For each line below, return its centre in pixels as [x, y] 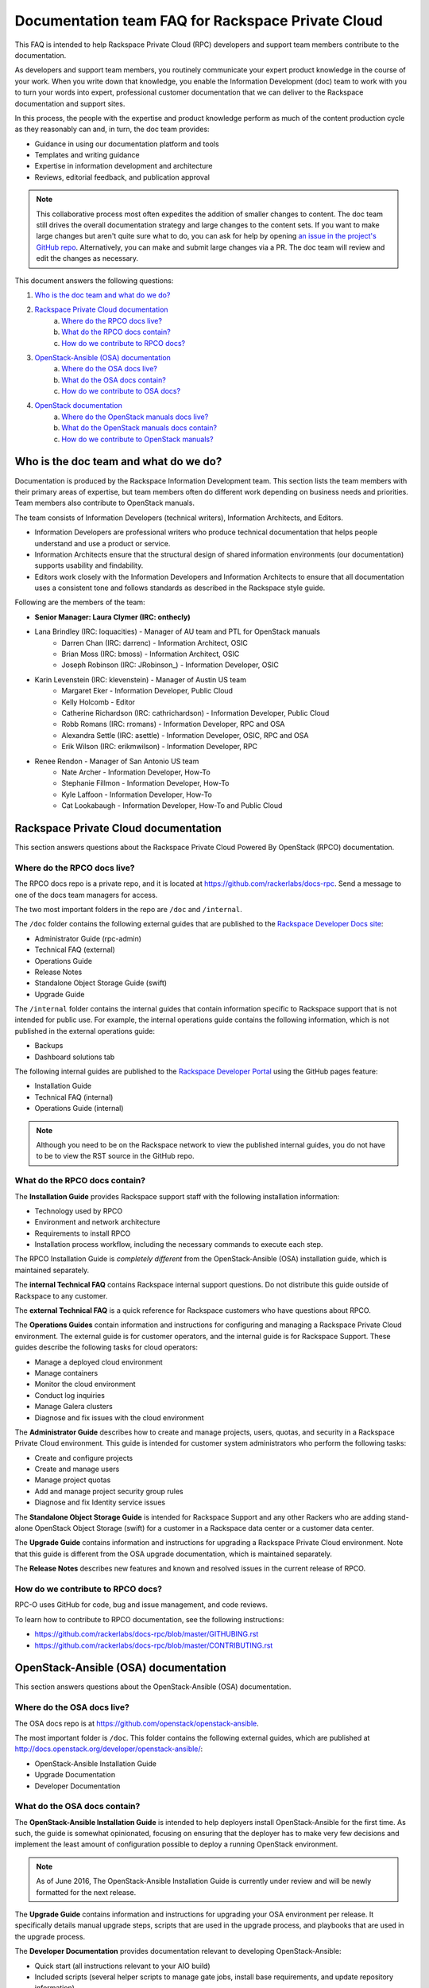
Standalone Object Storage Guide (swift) [100, 983]
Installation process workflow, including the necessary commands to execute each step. [179, 1244]
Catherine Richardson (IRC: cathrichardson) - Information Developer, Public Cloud [195, 712]
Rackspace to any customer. [61, 1295]
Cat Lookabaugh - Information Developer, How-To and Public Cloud [172, 806]
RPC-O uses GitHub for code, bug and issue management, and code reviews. [141, 1605]
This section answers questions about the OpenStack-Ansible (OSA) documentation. [153, 1687]
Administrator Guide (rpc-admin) [88, 938]
